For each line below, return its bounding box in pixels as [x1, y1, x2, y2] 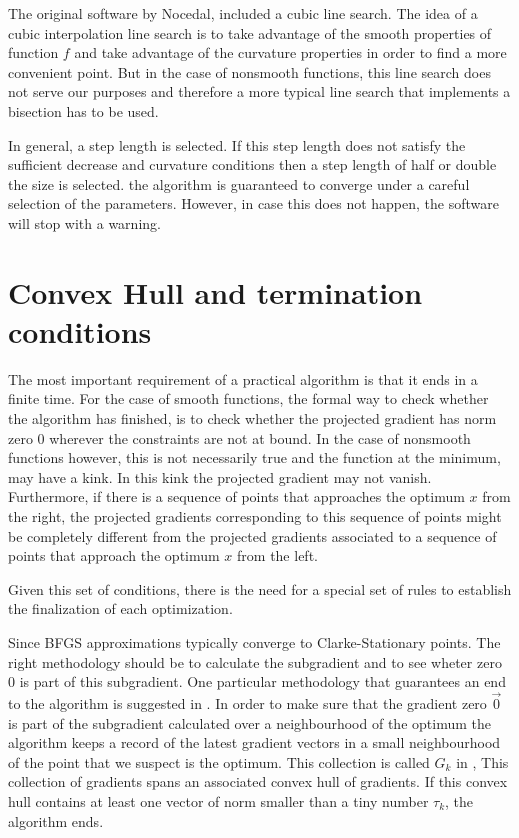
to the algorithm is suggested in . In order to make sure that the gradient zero [8, 692, 487, 713]
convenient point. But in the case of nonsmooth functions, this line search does [8, 61, 491, 82]
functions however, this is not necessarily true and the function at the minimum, [8, 447, 501, 468]
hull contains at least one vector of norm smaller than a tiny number [8, 790, 429, 811]
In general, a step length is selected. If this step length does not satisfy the [8, 134, 466, 155]
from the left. [237, 545, 318, 566]
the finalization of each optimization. [8, 598, 233, 619]
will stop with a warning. [8, 212, 161, 233]
